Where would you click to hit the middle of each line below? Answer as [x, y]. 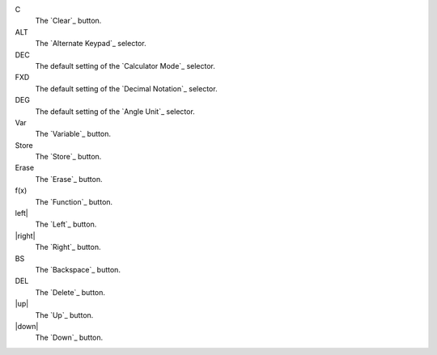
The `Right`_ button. [68, 247]
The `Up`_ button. [64, 315]
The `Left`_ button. [66, 224]
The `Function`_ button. [74, 201]
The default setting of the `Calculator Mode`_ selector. [125, 66]
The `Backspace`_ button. [78, 269]
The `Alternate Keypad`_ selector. [91, 44]
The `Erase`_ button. [69, 179]
